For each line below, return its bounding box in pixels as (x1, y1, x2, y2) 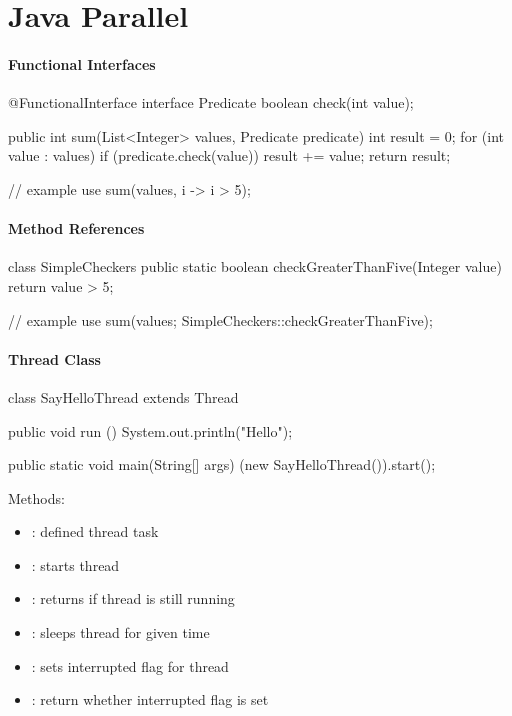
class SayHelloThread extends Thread (8, 386, 239, 407)
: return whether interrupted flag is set (31, 689, 269, 710)
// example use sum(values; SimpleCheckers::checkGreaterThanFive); (8, 309, 433, 330)
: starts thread (31, 554, 120, 575)
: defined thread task (31, 521, 159, 542)
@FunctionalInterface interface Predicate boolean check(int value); (8, 92, 414, 113)
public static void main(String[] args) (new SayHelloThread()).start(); (8, 454, 436, 475)
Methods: (8, 487, 65, 508)
